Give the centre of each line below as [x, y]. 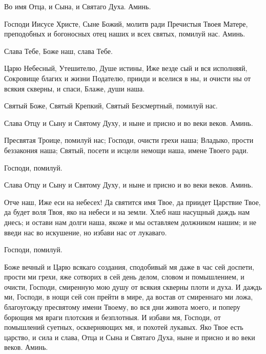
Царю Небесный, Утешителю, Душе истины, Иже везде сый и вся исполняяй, [126, 68]
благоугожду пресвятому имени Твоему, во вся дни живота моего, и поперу [122, 307]
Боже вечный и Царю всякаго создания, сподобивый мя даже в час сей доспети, [129, 266]
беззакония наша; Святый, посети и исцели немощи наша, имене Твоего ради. [126, 150]
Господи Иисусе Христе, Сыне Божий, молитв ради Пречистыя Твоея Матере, [126, 23]
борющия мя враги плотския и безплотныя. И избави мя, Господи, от [112, 317]
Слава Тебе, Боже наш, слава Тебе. [58, 51]
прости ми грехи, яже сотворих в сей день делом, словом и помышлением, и [124, 277]
